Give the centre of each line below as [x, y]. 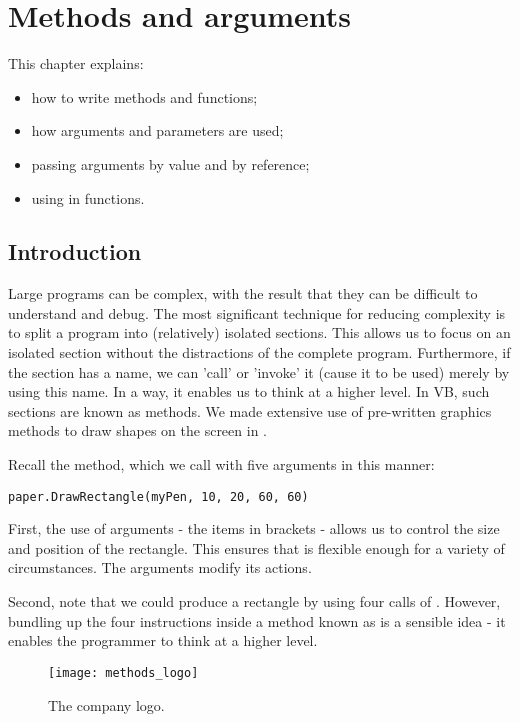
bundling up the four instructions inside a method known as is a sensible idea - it [257, 620]
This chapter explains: [76, 63]
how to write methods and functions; [144, 96]
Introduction [75, 251]
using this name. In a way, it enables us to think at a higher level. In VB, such [249, 391]
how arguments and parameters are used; [157, 130]
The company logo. [106, 704]
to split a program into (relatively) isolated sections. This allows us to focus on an [259, 332]
